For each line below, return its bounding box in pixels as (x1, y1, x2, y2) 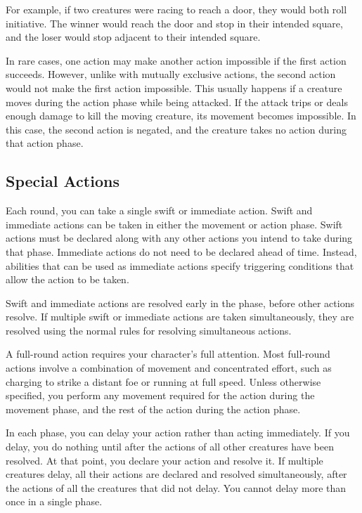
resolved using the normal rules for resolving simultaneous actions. (6, 323, 292, 337)
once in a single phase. (6, 494, 103, 509)
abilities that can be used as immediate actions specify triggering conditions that (6, 258, 354, 273)
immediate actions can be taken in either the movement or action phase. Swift (6, 216, 343, 231)
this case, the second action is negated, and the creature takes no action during (6, 122, 347, 136)
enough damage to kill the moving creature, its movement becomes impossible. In (6, 108, 356, 123)
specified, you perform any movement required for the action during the (6, 388, 315, 403)
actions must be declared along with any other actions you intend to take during (6, 230, 353, 245)
